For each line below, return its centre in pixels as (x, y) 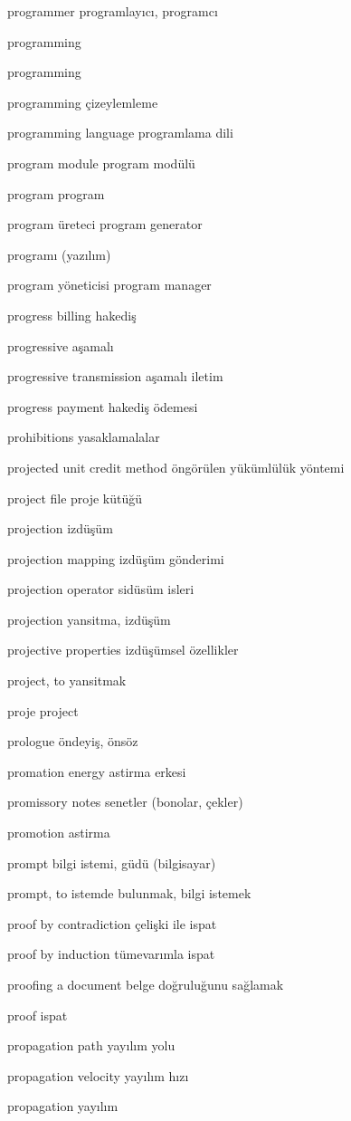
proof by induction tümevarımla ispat (111, 954)
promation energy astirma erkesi (97, 771)
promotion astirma (59, 833)
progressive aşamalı (61, 345)
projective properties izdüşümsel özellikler (123, 650)
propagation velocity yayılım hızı (98, 1075)
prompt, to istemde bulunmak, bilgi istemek (129, 893)
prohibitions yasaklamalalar (84, 437)
